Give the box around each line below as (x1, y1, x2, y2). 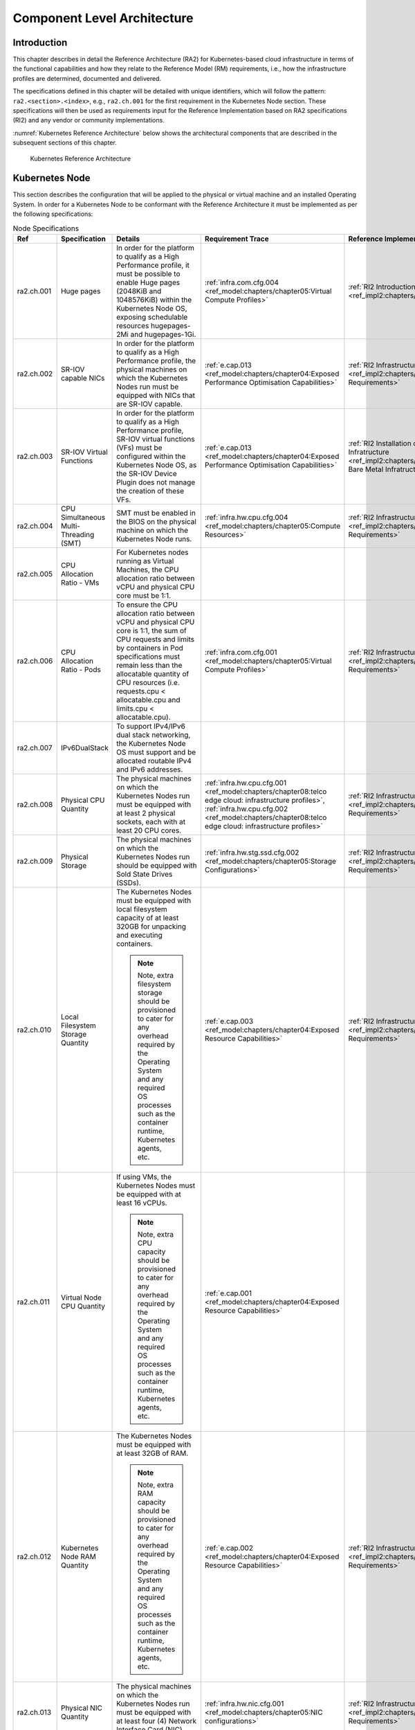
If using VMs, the (116, 1172, 172, 1182)
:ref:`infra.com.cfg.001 (204, 648, 277, 657)
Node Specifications (12, 224, 80, 233)
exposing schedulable (116, 312, 188, 322)
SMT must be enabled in (116, 509, 196, 518)
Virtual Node (60, 1293, 102, 1302)
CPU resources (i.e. (116, 678, 180, 688)
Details (116, 234, 140, 244)
